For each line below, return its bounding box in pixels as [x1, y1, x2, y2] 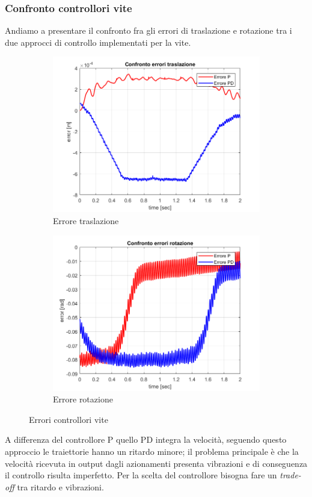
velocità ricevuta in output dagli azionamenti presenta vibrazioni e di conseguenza [5, 457, 308, 469]
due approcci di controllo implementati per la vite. [5, 36, 191, 48]
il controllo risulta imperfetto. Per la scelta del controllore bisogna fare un [5, 469, 277, 481]
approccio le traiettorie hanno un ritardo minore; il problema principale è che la [5, 445, 299, 457]
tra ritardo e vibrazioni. [17, 480, 104, 493]
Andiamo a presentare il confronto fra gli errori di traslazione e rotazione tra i [5, 24, 292, 37]
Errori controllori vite [29, 413, 108, 425]
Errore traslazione [53, 214, 119, 227]
